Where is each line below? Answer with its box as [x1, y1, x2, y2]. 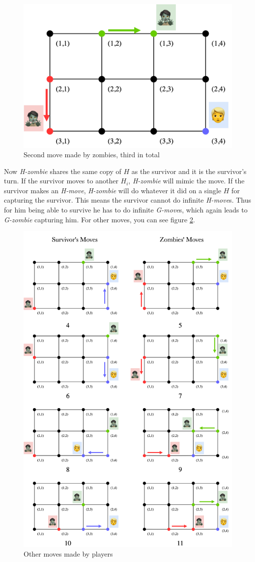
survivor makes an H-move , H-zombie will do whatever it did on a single [4, 185, 222, 195]
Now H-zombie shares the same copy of [4, 166, 121, 176]
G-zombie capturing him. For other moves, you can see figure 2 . [4, 214, 195, 224]
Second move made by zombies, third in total [24, 149, 160, 160]
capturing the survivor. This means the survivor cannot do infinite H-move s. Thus [4, 195, 251, 205]
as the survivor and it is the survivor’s [131, 166, 247, 176]
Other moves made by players [24, 549, 113, 559]
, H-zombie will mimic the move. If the [128, 176, 245, 186]
